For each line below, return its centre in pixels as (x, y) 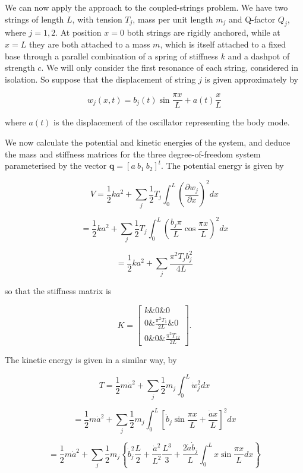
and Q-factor (252, 19)
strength (20, 67)
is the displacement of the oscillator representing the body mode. (172, 122)
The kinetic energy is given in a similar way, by (91, 360)
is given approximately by (252, 79)
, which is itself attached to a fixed (223, 44)
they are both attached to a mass (89, 44)
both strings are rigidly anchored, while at (203, 32)
